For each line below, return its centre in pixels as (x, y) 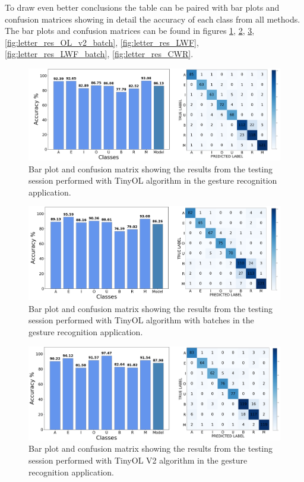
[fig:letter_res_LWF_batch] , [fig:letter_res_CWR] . (99, 54)
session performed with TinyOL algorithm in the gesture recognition (153, 180)
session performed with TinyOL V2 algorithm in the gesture (138, 460)
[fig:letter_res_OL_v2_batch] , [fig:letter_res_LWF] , (102, 42)
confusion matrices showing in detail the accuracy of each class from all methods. (153, 19)
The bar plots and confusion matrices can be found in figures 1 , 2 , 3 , (130, 31)
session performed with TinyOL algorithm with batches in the (141, 320)
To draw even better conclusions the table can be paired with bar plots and (142, 7)
